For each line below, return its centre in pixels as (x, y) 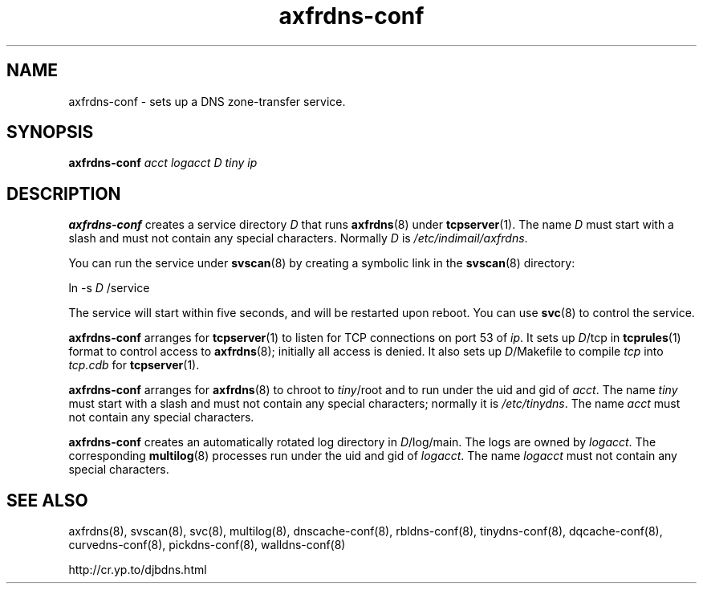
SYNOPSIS (50, 132)
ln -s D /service (109, 288)
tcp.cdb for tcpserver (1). (134, 365)
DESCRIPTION (64, 193)
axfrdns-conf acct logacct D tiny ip (163, 163)
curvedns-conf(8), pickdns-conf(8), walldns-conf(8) (207, 545)
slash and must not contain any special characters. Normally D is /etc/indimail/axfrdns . (298, 238)
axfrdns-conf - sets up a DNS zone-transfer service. (207, 101)
